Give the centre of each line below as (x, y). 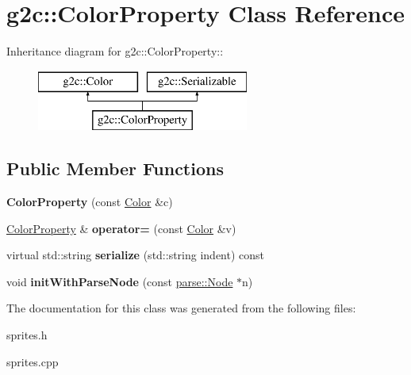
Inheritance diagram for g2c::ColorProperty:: (115, 51)
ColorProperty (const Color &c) (90, 202)
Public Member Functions (115, 168)
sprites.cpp (33, 361)
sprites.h (27, 335)
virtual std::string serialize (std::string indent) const (136, 255)
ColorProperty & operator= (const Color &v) (121, 228)
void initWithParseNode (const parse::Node (120, 281)
